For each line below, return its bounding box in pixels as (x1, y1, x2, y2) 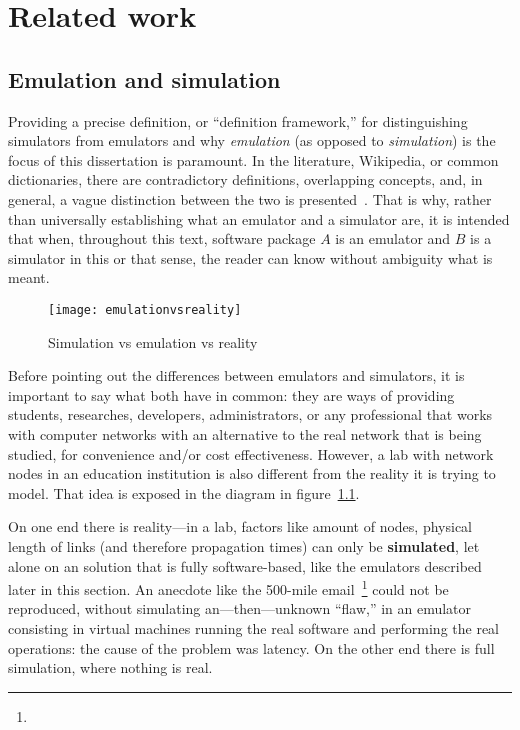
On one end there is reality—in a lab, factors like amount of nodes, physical (8, 516, 472, 537)
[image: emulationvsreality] (48, 302, 242, 317)
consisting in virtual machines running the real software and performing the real (8, 617, 500, 638)
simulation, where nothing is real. (8, 657, 213, 678)
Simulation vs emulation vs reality (48, 331, 258, 352)
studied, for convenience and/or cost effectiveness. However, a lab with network (8, 443, 494, 464)
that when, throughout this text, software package (8, 228, 316, 249)
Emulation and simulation (8, 63, 281, 94)
